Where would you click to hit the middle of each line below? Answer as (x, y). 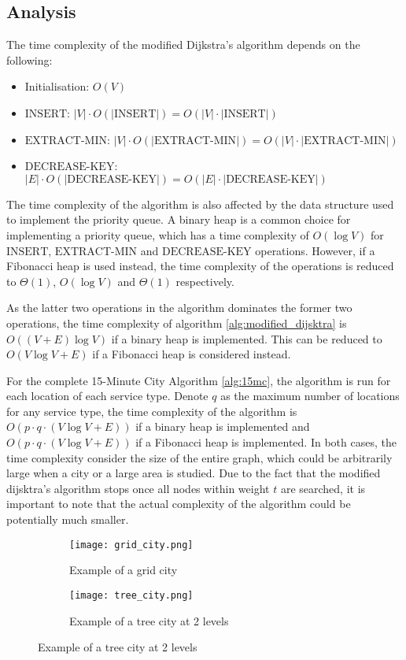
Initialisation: (57, 86)
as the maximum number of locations (310, 396)
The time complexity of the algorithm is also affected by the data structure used (200, 204)
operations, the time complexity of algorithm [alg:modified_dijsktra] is (177, 323)
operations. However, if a (315, 250)
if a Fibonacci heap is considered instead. (192, 354)
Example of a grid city (124, 570)
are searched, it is (323, 488)
